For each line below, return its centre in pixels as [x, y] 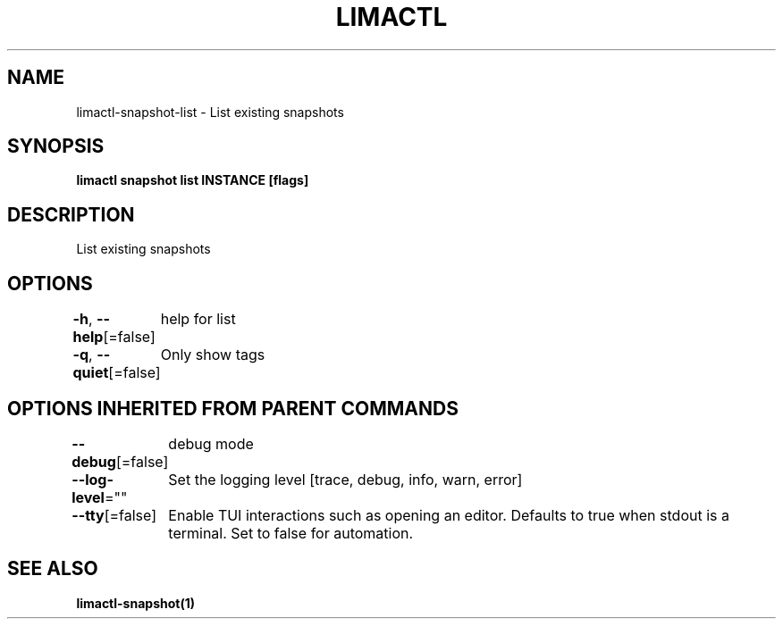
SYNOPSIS [56, 146]
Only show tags [213, 355]
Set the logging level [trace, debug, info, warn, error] [345, 479]
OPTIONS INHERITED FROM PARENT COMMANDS [233, 408]
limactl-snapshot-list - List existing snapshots [210, 112]
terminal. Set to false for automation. [291, 533]
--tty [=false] [114, 515]
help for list [198, 319]
